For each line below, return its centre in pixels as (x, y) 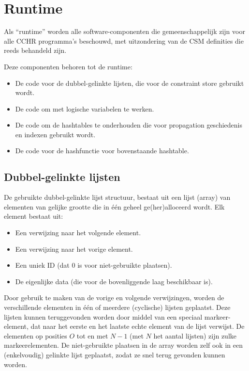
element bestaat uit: (34, 216)
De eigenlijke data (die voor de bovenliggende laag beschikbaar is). (114, 281)
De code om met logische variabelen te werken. (85, 108)
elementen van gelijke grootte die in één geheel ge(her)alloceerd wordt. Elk (114, 206)
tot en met (92, 335)
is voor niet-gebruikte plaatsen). (125, 265)
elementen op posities (36, 335)
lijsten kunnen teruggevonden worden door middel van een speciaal (103, 316)
